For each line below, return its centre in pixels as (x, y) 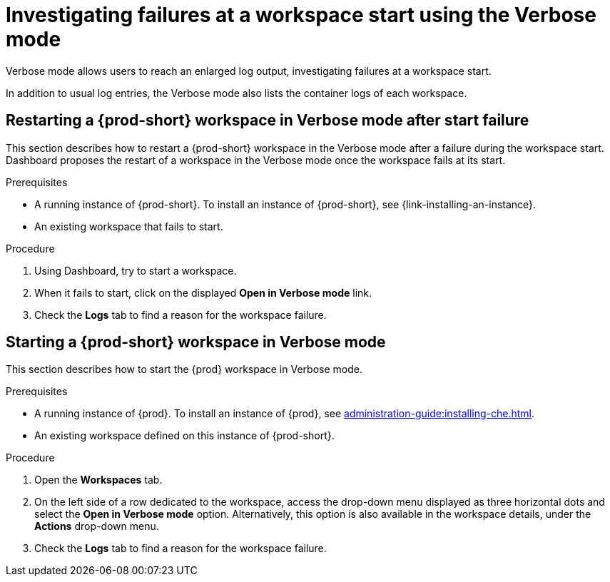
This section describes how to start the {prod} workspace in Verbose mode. (184, 369)
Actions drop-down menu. (97, 526)
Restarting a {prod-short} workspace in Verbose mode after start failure (268, 121)
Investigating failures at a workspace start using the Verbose (301, 15)
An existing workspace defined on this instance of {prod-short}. (184, 436)
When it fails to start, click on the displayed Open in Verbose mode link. (203, 292)
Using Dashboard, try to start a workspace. (136, 270)
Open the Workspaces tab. (98, 480)
